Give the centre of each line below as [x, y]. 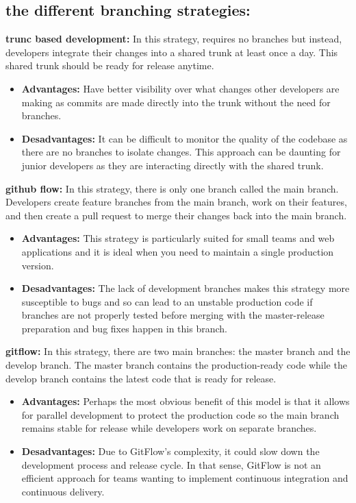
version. [38, 265]
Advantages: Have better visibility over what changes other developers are [180, 88]
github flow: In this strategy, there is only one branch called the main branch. [172, 188]
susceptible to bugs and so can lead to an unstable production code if [167, 301]
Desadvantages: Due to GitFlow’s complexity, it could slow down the [170, 451]
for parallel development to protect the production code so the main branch [180, 414]
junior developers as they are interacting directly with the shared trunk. [173, 165]
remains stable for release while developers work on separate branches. [169, 428]
